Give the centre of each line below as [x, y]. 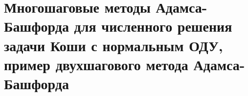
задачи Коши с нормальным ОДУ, [113, 45]
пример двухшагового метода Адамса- [124, 64]
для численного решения [153, 26]
